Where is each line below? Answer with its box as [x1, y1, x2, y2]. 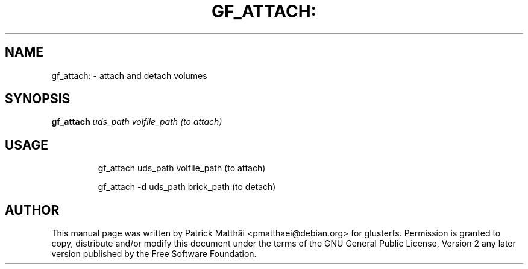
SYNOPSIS [5, 91, 71, 107]
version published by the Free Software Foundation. [51, 248, 257, 259]
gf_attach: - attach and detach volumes [51, 70, 207, 81]
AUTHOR [5, 202, 60, 218]
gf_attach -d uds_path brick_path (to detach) [98, 182, 276, 192]
